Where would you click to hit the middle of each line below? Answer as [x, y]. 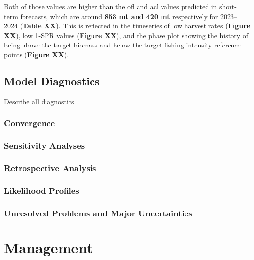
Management [48, 247]
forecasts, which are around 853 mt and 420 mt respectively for [119, 16]
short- [228, 6]
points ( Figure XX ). [36, 54]
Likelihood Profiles [42, 190]
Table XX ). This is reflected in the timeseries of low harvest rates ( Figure [137, 26]
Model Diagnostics [52, 81]
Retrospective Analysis [50, 168]
